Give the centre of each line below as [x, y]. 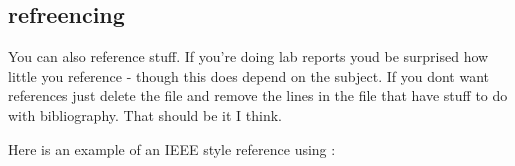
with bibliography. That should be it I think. [145, 114]
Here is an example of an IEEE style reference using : [172, 148]
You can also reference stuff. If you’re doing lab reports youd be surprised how [248, 56]
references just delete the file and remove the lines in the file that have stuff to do [258, 95]
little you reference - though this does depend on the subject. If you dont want [248, 75]
